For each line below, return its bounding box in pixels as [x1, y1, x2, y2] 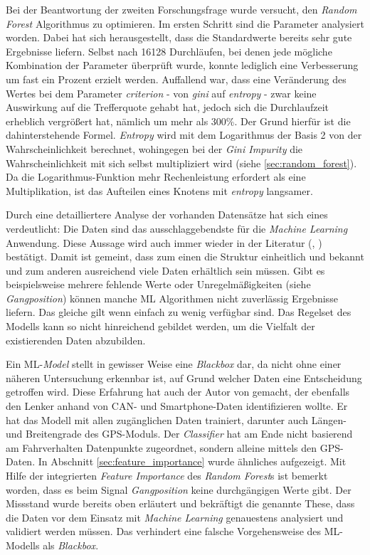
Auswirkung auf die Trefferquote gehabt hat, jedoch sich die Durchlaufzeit [6, 100, 329, 115]
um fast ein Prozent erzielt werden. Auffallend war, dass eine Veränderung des [6, 71, 347, 86]
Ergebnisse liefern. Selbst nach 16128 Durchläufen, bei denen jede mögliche [6, 43, 332, 58]
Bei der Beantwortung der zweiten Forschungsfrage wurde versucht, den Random [6, 2, 357, 16]
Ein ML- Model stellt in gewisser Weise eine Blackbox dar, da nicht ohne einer [6, 356, 342, 371]
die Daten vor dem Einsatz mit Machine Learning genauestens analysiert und [6, 509, 344, 524]
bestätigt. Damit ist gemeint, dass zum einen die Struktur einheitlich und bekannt [6, 249, 364, 264]
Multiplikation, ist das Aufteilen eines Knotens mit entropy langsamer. [6, 183, 313, 198]
